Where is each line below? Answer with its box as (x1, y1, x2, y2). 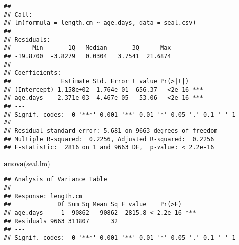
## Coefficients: (4, 69, 61, 77)
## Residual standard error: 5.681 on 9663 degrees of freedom (4, 127, 218, 134)
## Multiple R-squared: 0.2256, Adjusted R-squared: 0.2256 (4, 135, 214, 143)
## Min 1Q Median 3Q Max (4, 44, 171, 52)
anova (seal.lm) (4, 158, 50, 168)
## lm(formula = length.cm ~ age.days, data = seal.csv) (4, 19, 196, 27)
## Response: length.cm (4, 192, 82, 200)
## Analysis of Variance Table (4, 176, 107, 183)
